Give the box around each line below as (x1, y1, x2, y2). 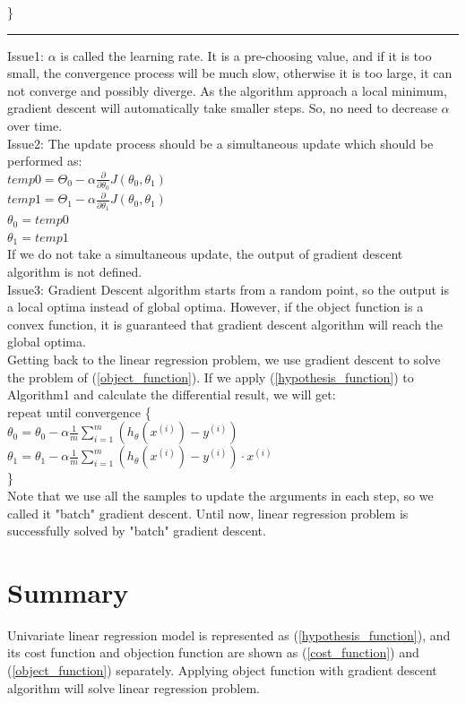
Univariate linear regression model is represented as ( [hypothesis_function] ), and (7, 625, 451, 644)
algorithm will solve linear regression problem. (7, 678, 260, 697)
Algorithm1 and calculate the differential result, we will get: (7, 385, 336, 404)
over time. (7, 116, 63, 134)
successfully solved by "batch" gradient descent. (7, 521, 266, 540)
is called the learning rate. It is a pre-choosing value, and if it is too (60, 46, 432, 64)
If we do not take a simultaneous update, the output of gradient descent (7, 244, 403, 263)
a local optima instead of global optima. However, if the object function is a (7, 297, 424, 316)
